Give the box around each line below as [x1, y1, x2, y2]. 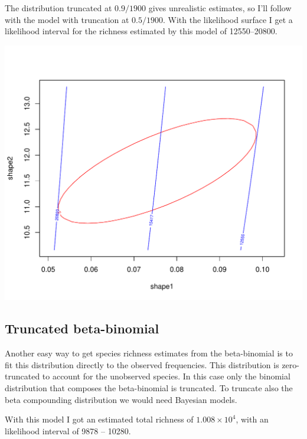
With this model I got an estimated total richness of [5, 413, 194, 425]
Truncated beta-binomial [5, 319, 159, 338]
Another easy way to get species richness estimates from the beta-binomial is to [5, 347, 293, 359]
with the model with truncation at [5, 13, 129, 25]
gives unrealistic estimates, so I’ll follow [148, 2, 292, 14]
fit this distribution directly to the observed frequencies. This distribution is [5, 358, 279, 371]
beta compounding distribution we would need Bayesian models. [5, 393, 237, 405]
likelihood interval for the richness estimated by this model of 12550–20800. [5, 25, 277, 37]
